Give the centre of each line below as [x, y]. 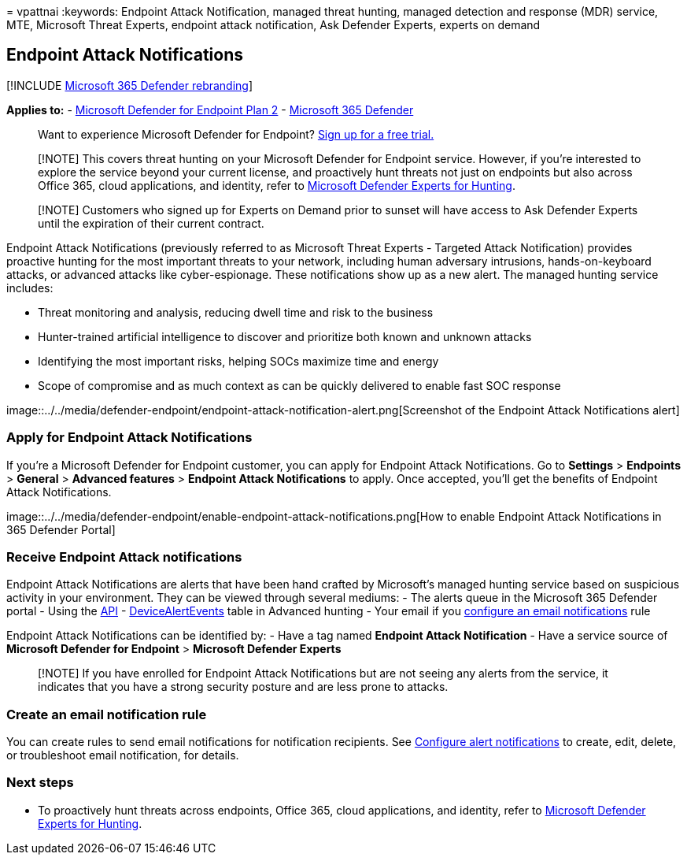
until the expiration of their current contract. [151, 223]
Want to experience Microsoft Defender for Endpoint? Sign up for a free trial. [236, 134]
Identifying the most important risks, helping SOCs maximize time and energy [238, 361]
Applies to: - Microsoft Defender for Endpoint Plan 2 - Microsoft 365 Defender [210, 109]
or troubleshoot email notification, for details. [123, 755]
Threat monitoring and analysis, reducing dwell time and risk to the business [236, 312]
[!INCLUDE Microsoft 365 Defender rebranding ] [130, 85]
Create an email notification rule [107, 714]
